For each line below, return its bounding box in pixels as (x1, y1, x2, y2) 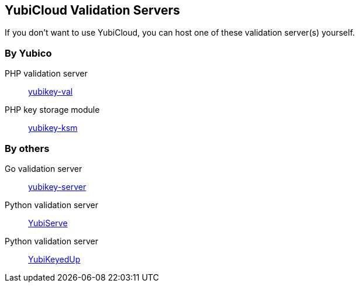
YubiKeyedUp (28, 254, 81, 264)
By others (5, 142, 50, 154)
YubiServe (28, 217, 68, 228)
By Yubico (5, 47, 52, 59)
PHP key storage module (5, 105, 100, 115)
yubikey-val (28, 87, 73, 97)
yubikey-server (28, 181, 87, 192)
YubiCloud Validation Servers (5, 3, 180, 18)
